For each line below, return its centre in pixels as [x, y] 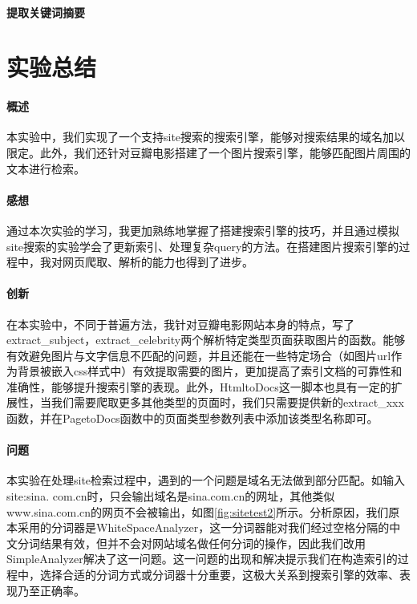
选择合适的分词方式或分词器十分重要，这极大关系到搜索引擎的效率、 [219, 575]
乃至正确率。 [51, 590]
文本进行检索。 [46, 168]
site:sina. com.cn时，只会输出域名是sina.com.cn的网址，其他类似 [171, 496]
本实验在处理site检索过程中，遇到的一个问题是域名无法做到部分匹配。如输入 [206, 480]
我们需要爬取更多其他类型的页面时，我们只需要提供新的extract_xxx [227, 402]
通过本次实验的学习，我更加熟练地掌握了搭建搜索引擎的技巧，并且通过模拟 [203, 230]
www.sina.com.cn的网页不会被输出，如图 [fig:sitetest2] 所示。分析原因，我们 [198, 511]
